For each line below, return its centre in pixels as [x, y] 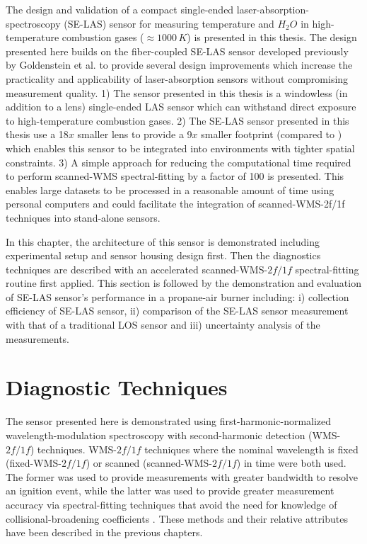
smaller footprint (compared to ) [272, 134]
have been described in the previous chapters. [104, 532]
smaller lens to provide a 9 [135, 134]
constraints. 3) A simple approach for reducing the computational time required [179, 162]
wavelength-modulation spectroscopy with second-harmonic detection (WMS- [173, 435]
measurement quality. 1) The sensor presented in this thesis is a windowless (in [177, 92]
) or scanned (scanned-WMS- [149, 463]
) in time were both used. [291, 463]
